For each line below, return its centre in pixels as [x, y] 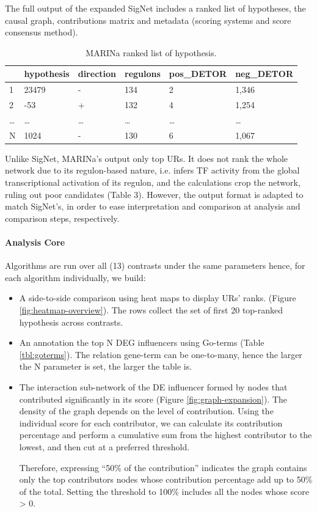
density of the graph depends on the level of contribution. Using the [146, 411]
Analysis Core [35, 242]
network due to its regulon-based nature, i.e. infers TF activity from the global [152, 170]
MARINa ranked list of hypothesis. [151, 52]
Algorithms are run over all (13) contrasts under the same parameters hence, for [155, 265]
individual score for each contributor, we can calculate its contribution [151, 422]
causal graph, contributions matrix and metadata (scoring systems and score [148, 20]
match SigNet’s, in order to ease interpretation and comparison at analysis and [153, 206]
